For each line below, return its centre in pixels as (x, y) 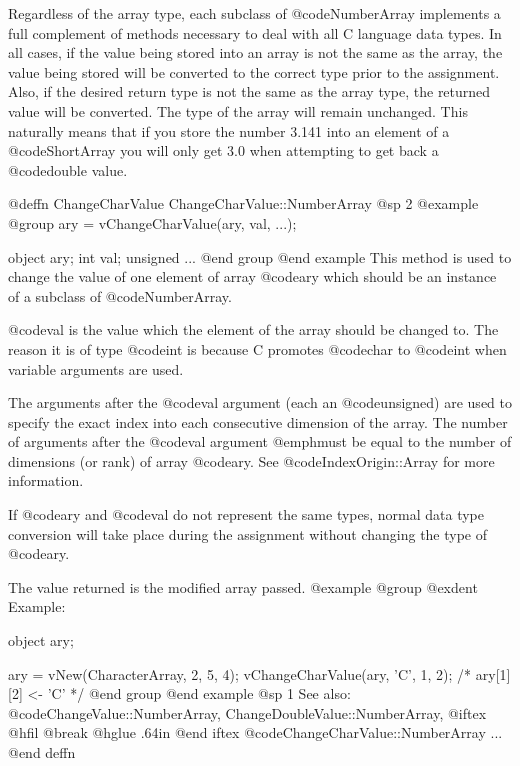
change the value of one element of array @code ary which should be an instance (252, 276)
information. (46, 480)
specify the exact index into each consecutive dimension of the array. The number (258, 421)
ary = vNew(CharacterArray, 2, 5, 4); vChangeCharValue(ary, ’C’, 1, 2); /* (240, 673)
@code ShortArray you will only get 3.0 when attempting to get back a (223, 150)
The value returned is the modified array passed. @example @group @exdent (243, 586)
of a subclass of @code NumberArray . (120, 295)
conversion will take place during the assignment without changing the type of (248, 533)
